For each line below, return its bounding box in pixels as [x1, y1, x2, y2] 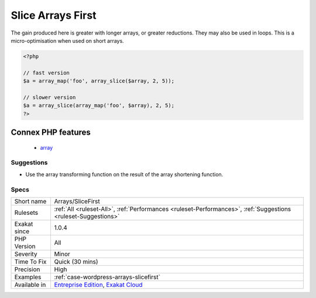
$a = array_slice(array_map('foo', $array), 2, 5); [23, 102, 175, 109]
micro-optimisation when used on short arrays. [11, 37, 124, 44]
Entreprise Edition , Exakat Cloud [54, 280, 143, 289]
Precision [14, 265, 40, 273]
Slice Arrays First [11, 9, 97, 22]
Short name [14, 197, 47, 205]
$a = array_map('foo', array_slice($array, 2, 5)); [23, 78, 175, 84]
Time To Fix [14, 258, 47, 266]
